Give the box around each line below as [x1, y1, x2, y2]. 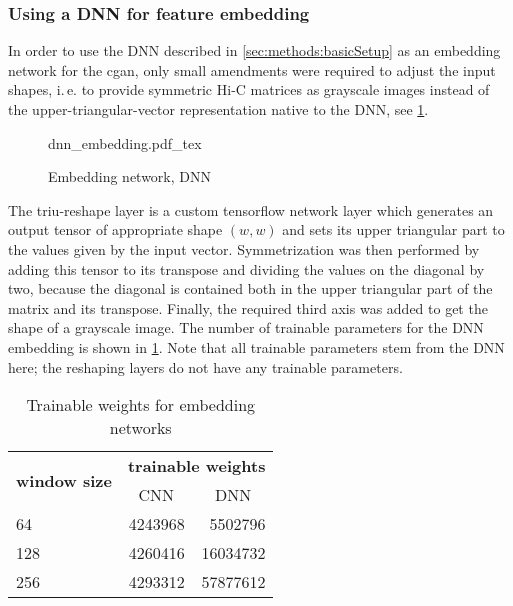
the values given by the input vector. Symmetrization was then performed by [8, 238, 480, 259]
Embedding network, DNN [48, 166, 212, 187]
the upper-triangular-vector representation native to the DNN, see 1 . [8, 99, 429, 119]
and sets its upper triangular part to [282, 219, 505, 240]
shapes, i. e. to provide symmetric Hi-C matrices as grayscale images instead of [8, 79, 490, 100]
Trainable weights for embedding [26, 393, 256, 417]
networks [109, 416, 172, 440]
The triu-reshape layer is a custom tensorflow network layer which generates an [8, 199, 494, 220]
